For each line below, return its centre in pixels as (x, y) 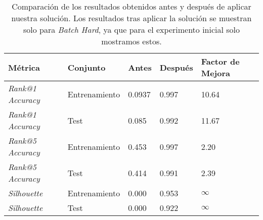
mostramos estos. (131, 41)
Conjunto (86, 67)
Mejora (215, 73)
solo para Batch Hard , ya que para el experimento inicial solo (131, 30)
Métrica (24, 67)
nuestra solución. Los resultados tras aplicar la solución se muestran (131, 18)
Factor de (220, 61)
